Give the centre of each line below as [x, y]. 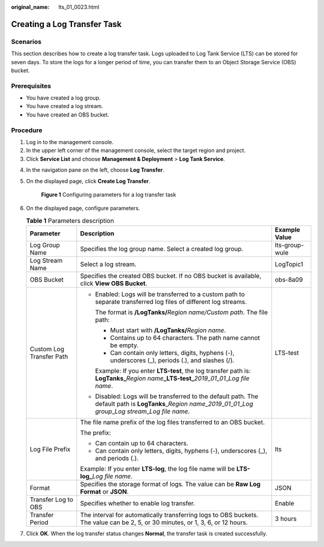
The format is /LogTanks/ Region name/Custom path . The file [181, 312]
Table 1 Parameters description [70, 220]
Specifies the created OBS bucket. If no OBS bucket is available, [171, 276]
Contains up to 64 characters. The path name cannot [185, 338]
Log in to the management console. [70, 142]
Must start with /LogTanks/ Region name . [168, 330]
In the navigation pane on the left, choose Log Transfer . [95, 170]
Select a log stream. [108, 264]
